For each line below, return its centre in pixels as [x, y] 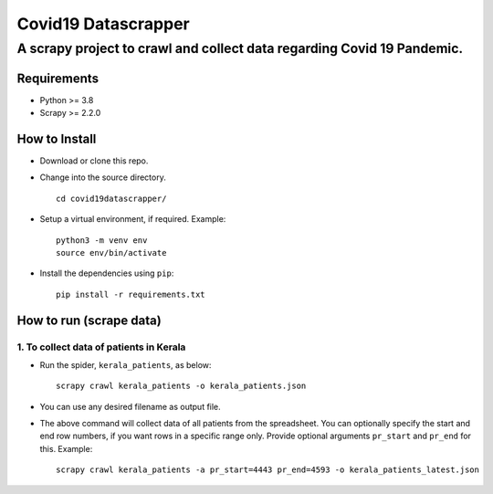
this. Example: [66, 448]
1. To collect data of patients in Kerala [101, 347]
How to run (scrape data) [89, 320]
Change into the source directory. [103, 177]
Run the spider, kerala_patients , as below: [126, 364]
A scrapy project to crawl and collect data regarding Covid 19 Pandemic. [240, 48]
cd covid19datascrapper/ [111, 198]
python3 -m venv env [102, 240]
